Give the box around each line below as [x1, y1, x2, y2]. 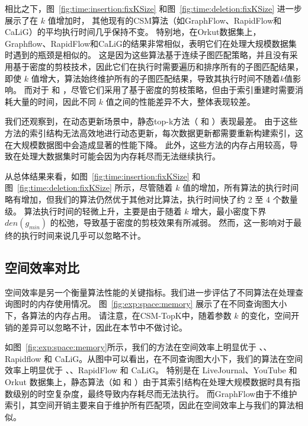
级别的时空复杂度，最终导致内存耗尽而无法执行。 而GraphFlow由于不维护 [12, 387, 297, 399]
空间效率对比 [5, 258, 79, 277]
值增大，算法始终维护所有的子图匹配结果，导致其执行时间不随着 [31, 72, 280, 84]
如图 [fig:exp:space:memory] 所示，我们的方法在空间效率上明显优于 [5, 341, 256, 353]
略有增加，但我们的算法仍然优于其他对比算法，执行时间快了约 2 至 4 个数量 [5, 193, 298, 205]
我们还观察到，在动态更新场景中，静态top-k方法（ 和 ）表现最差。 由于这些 [5, 115, 298, 127]
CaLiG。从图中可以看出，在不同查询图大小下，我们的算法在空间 [54, 352, 303, 364]
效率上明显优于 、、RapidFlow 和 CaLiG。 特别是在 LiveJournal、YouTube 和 [5, 364, 297, 376]
